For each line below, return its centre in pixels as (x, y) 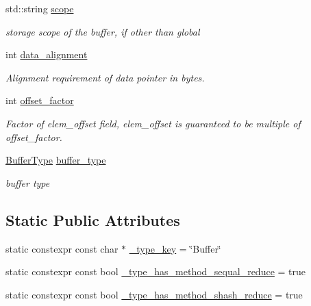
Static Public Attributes (93, 219)
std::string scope (40, 8)
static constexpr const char (62, 248)
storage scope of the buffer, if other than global (103, 31)
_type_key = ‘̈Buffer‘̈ (175, 248)
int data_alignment (47, 54)
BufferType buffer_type (56, 160)
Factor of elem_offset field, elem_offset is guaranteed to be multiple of (153, 123)
